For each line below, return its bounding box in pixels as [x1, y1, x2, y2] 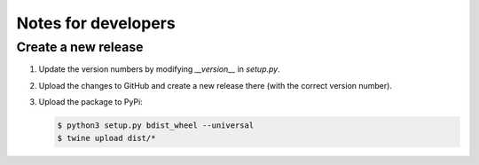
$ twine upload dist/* [57, 133, 156, 143]
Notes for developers [16, 13, 177, 33]
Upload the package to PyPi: [38, 97, 144, 107]
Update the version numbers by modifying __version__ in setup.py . [38, 64, 280, 75]
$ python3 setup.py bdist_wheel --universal [57, 121, 255, 130]
